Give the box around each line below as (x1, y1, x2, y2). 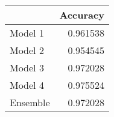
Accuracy (59, 8, 104, 22)
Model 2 (10, 43, 44, 57)
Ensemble (10, 95, 50, 109)
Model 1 (10, 26, 44, 40)
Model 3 (10, 61, 44, 74)
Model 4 (10, 78, 44, 92)
